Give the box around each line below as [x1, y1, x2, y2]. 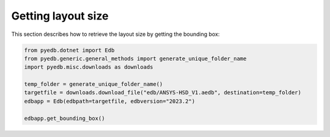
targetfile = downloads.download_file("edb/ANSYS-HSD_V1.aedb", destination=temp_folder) [24, 89, 302, 96]
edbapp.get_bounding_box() [24, 114, 105, 122]
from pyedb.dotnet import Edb [24, 46, 115, 54]
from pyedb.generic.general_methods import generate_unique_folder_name [24, 55, 247, 62]
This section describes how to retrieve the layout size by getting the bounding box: [11, 30, 220, 38]
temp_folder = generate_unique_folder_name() [24, 81, 163, 88]
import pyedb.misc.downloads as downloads [24, 64, 153, 71]
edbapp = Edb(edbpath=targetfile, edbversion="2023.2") [24, 97, 196, 105]
